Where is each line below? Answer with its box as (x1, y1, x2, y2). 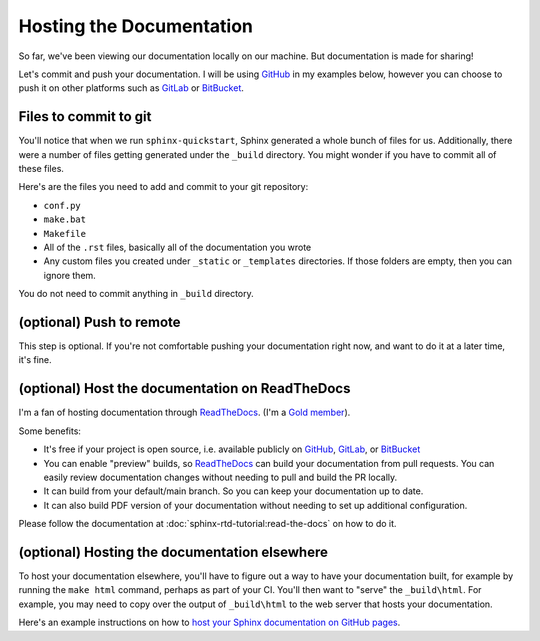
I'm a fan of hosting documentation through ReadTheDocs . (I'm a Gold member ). (18, 406, 351, 419)
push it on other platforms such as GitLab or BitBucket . (18, 82, 245, 94)
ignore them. (43, 269, 97, 281)
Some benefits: (18, 425, 82, 437)
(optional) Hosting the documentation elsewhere (18, 543, 329, 560)
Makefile (43, 228, 87, 239)
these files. (18, 163, 65, 175)
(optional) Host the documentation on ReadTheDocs (18, 380, 351, 397)
